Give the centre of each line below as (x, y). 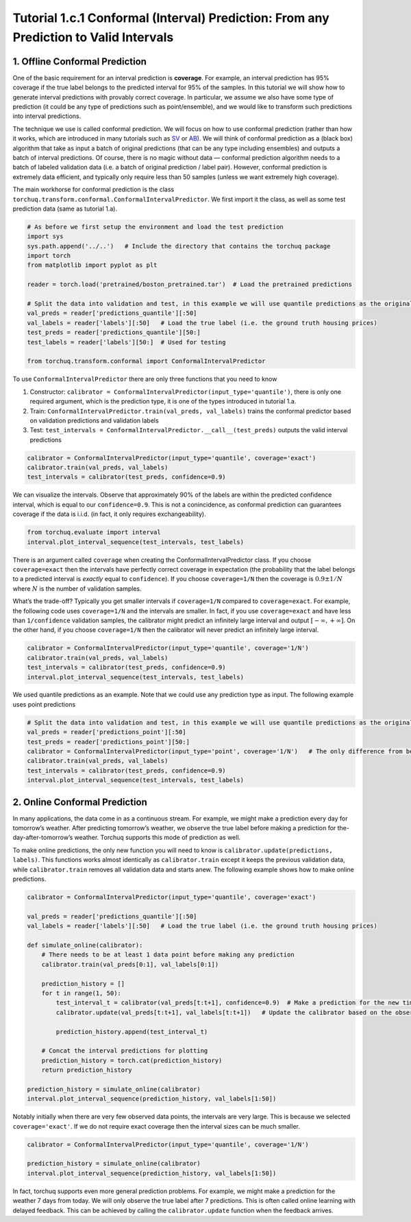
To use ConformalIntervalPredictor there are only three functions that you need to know (145, 379)
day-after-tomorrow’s (43, 838)
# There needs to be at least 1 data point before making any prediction (168, 955)
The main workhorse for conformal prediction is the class (94, 189)
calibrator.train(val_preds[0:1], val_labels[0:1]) (130, 964)
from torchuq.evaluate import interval (94, 532)
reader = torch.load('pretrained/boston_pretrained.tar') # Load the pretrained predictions (190, 284)
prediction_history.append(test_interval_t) (132, 1032)
